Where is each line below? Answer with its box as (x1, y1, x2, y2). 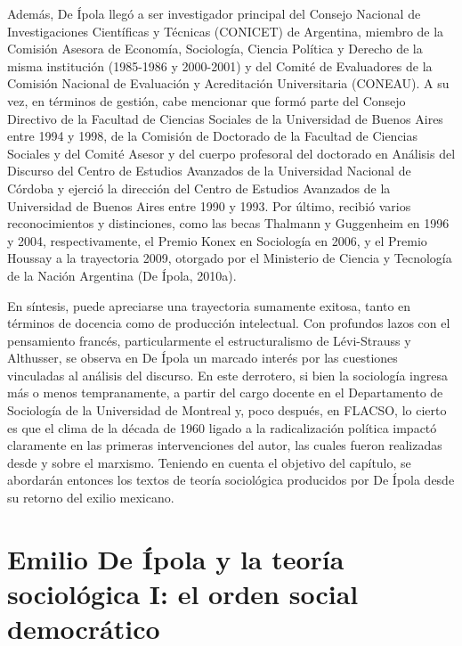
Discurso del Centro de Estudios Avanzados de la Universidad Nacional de (7, 161, 411, 180)
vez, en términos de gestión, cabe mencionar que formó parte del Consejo (7, 91, 406, 110)
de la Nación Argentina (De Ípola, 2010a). (7, 266, 237, 284)
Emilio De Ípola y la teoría (7, 540, 344, 576)
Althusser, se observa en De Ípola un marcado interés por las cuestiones (7, 348, 398, 367)
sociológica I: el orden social (7, 576, 359, 611)
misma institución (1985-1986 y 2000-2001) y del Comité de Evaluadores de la (7, 56, 433, 75)
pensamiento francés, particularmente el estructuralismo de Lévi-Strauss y (7, 331, 411, 349)
